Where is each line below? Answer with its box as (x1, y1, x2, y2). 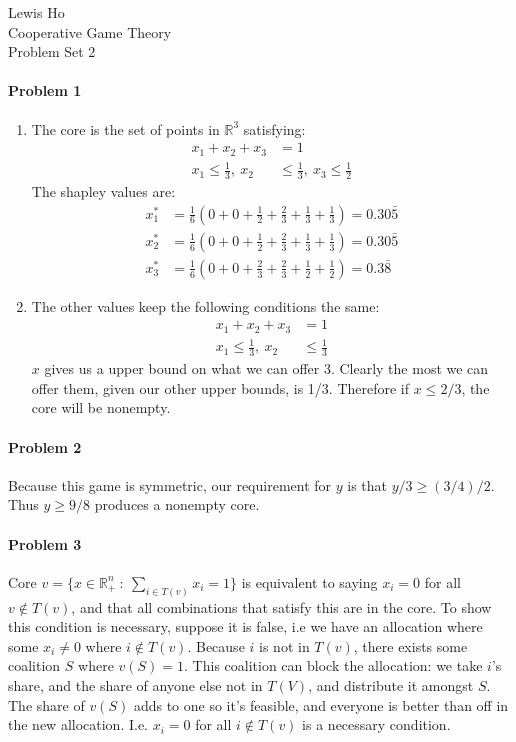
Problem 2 (8, 436, 82, 457)
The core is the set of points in (31, 118, 220, 139)
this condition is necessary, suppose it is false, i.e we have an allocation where (8, 616, 483, 637)
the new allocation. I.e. (8, 714, 148, 735)
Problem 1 (8, 80, 82, 101)
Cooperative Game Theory (8, 21, 172, 42)
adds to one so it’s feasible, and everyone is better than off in (133, 694, 509, 715)
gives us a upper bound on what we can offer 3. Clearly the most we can (44, 358, 489, 379)
